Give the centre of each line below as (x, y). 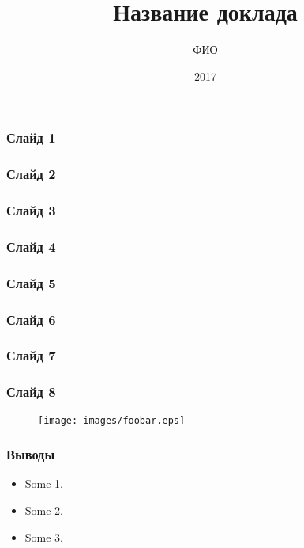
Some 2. (44, 510)
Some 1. (44, 483)
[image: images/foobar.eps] (112, 420)
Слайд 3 (31, 210)
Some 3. (44, 537)
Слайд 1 (31, 137)
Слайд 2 (31, 174)
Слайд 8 (31, 392)
